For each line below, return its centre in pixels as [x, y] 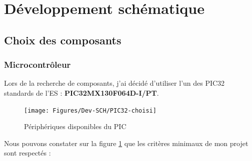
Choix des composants [63, 40]
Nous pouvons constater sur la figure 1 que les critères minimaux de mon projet [126, 143]
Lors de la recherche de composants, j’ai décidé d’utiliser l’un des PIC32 [114, 83]
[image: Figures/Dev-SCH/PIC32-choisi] [90, 110]
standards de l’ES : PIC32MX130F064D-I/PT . [81, 92]
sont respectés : [27, 153]
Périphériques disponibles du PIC [75, 126]
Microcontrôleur [37, 65]
